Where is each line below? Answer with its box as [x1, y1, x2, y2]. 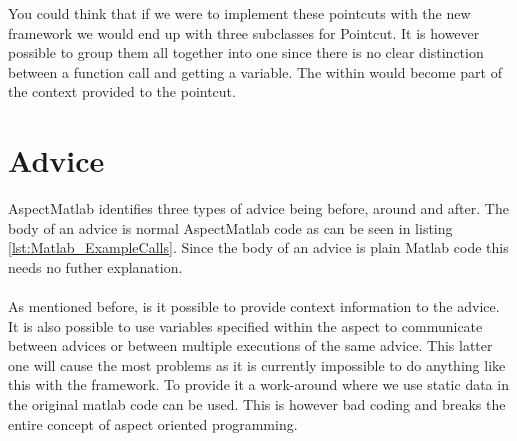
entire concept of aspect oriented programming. [8, 413, 298, 434]
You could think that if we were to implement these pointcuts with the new [8, 3, 471, 23]
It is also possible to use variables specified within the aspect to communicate [8, 315, 483, 336]
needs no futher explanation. [8, 256, 183, 277]
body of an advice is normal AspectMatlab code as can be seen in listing [8, 217, 453, 238]
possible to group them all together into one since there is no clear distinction [8, 42, 484, 63]
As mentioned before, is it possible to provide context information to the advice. [8, 296, 500, 317]
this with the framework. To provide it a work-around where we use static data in [8, 374, 509, 395]
